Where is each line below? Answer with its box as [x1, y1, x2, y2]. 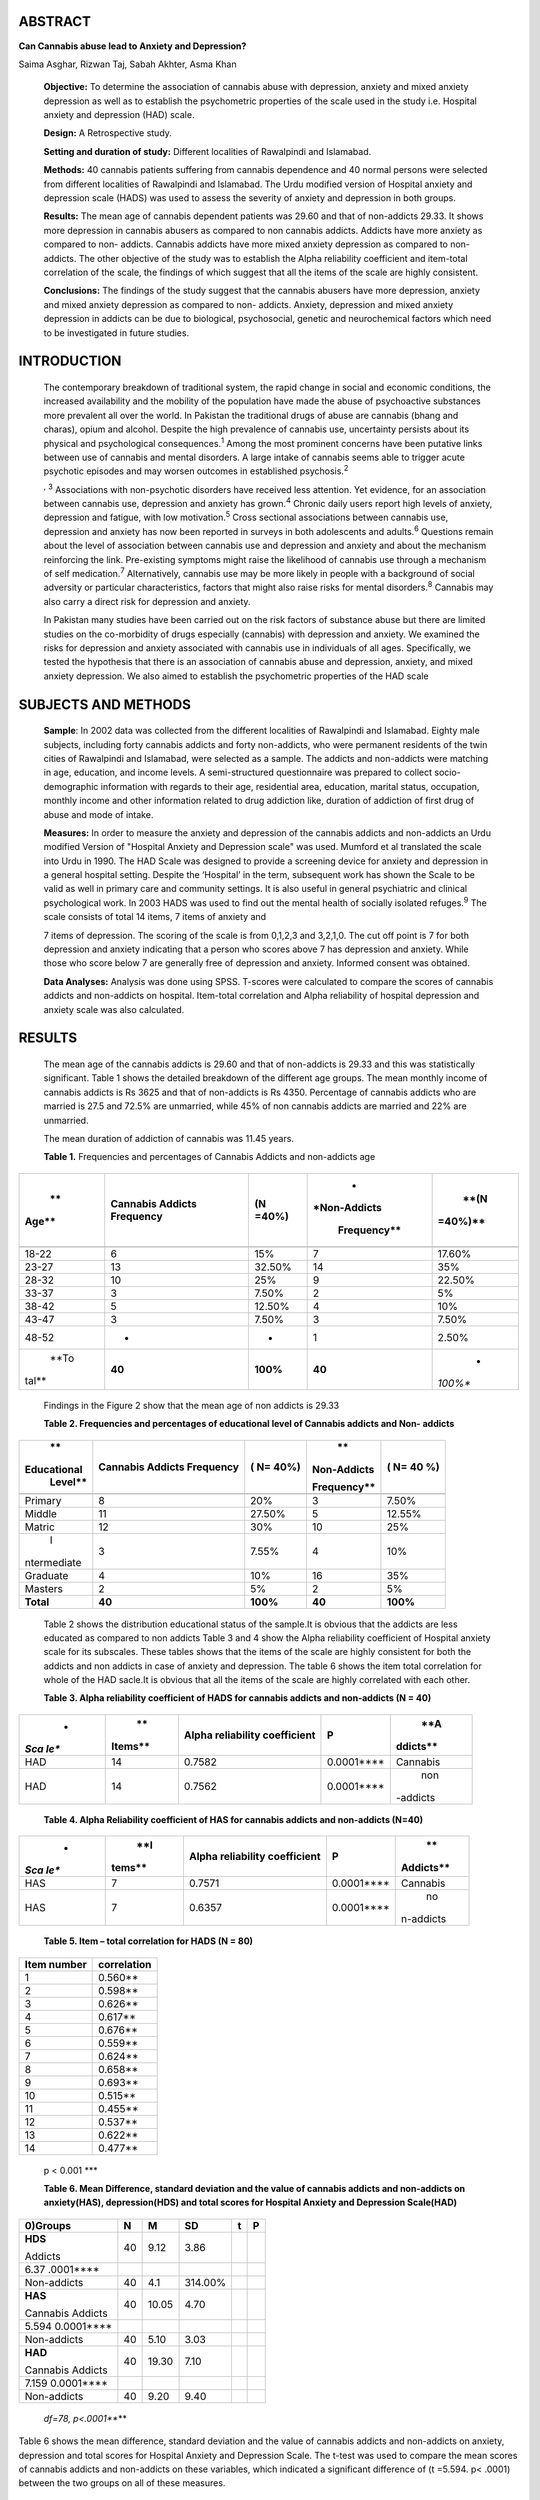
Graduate [24, 1568, 69, 1582]
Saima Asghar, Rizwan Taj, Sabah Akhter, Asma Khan [18, 58, 237, 70]
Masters [24, 1581, 64, 1595]
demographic [43, 780, 99, 792]
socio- [433, 766, 462, 779]
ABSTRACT [18, 13, 92, 30]
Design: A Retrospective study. [43, 127, 172, 139]
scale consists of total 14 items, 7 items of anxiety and [43, 911, 267, 923]
